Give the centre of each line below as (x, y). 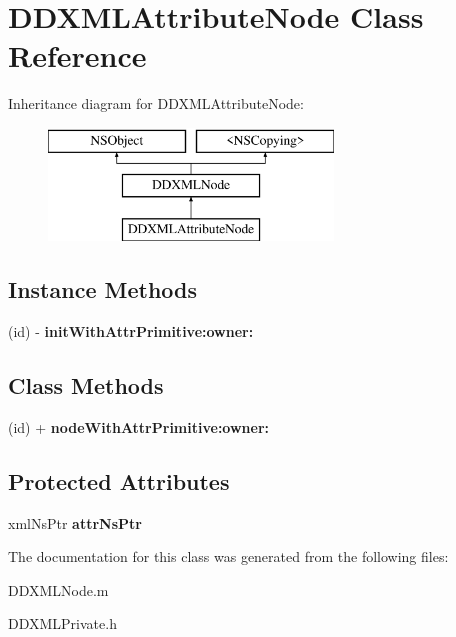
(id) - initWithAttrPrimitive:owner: (131, 331)
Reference (77, 55)
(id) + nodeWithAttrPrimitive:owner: (139, 426)
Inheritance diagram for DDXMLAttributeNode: (156, 103)
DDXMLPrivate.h (62, 623)
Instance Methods (102, 289)
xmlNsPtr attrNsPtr (75, 522)
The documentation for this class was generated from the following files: (228, 556)
